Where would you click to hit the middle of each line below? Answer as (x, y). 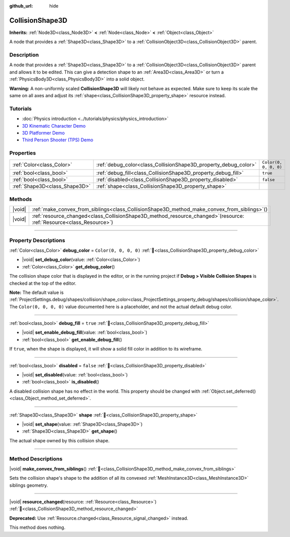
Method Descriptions (36, 458)
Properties (23, 153)
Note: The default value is (36, 292)
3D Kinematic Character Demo (54, 126)
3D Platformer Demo (44, 133)
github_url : (21, 6)
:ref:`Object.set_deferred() (229, 391)
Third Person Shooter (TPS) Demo (58, 140)
